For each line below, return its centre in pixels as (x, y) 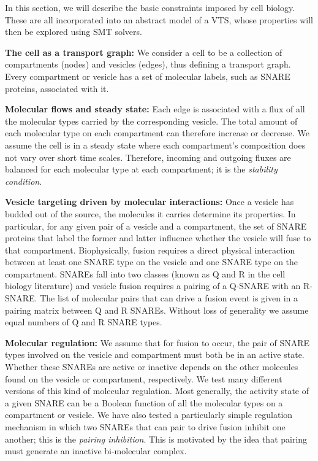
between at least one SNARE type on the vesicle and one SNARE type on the (152, 262)
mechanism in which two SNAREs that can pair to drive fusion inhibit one (145, 427)
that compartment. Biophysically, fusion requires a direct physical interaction (150, 250)
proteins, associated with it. (57, 88)
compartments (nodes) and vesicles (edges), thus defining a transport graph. (148, 64)
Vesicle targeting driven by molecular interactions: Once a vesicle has (150, 202)
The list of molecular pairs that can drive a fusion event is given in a (169, 298)
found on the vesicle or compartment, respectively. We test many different (144, 378)
